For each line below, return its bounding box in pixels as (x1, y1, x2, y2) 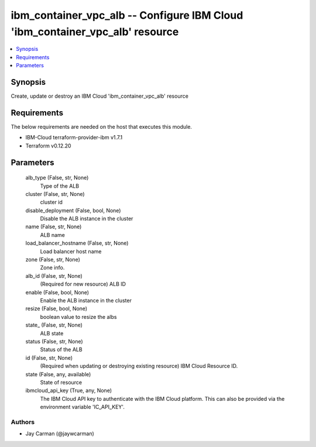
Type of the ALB (40, 182, 79, 190)
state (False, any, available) (25, 370, 91, 377)
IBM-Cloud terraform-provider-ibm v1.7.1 (25, 134, 123, 141)
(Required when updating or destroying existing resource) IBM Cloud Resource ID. (40, 363, 238, 370)
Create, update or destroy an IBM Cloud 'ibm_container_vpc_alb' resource (11, 92, 188, 99)
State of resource (40, 379, 83, 386)
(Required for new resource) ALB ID (40, 281, 126, 288)
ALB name (40, 231, 66, 238)
